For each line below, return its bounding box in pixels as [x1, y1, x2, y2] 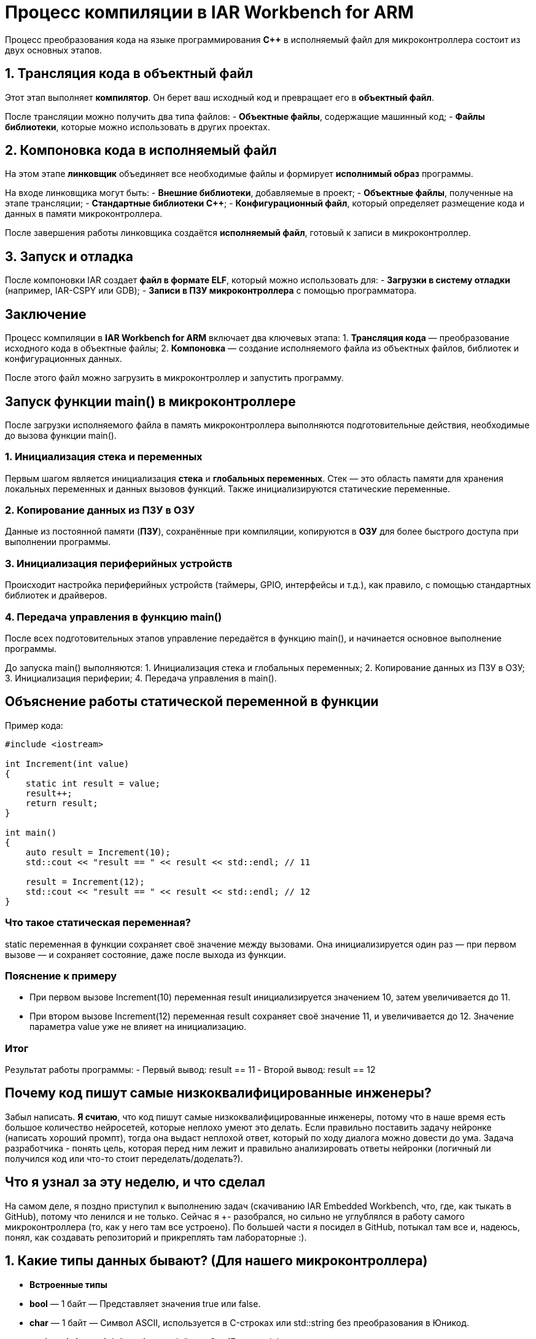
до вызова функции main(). [5, 430, 117, 441]
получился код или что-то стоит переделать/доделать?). [5, 1153, 243, 1164]
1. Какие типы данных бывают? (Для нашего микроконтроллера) [5, 1253, 428, 1269]
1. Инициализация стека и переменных [5, 450, 203, 463]
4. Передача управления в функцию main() [5, 610, 222, 623]
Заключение [5, 306, 87, 322]
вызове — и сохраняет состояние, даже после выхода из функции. [5, 949, 286, 960]
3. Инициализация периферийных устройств [5, 557, 233, 570]
